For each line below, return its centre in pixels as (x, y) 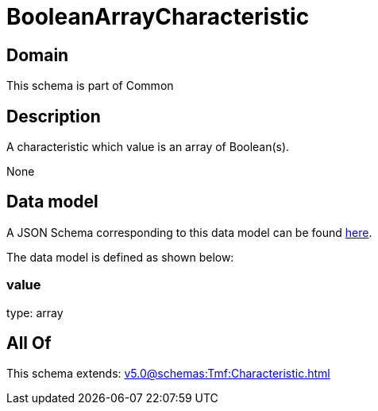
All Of (29, 343)
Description (54, 116)
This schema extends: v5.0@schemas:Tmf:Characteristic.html (168, 374)
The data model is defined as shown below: (120, 257)
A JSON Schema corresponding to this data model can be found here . (189, 232)
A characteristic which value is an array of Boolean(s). (148, 147)
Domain (38, 55)
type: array (35, 312)
